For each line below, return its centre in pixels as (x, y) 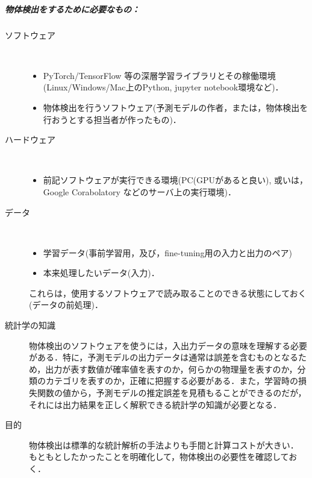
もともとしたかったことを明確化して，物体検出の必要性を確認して (159, 457)
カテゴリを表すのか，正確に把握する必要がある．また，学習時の (172, 381)
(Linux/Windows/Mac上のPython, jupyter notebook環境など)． (163, 87)
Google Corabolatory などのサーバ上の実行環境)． (139, 191)
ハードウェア (30, 140)
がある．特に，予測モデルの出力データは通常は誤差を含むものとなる (164, 357)
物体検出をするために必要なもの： (72, 9)
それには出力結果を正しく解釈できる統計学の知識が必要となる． (155, 404)
